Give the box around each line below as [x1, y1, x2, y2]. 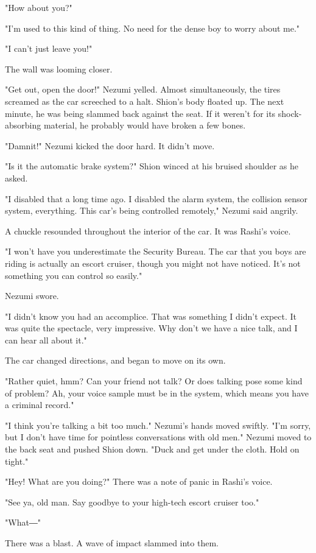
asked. [5, 171, 28, 184]
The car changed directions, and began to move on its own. [5, 354, 226, 367]
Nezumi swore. [5, 289, 59, 302]
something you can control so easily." [5, 269, 142, 281]
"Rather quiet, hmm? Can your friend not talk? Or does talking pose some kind [5, 375, 303, 387]
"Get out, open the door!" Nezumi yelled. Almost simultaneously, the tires [5, 83, 281, 96]
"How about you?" [5, 1, 72, 13]
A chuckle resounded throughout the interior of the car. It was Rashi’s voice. [5, 224, 291, 237]
